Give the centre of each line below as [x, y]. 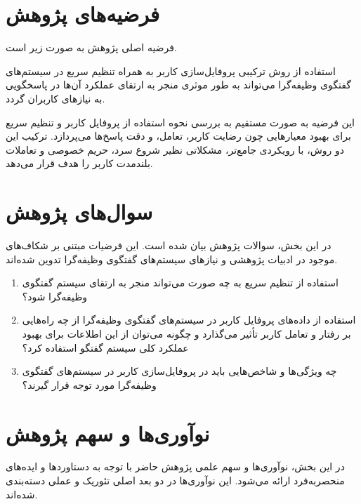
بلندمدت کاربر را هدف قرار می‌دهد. [79, 163]
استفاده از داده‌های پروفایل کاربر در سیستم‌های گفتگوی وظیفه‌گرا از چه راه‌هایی [189, 320]
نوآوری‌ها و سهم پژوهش [108, 433]
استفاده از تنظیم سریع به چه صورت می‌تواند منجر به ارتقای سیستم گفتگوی [180, 283]
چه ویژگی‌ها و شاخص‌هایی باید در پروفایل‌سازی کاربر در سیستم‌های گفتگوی [179, 371]
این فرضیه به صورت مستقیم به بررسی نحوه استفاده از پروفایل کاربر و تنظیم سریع [180, 122]
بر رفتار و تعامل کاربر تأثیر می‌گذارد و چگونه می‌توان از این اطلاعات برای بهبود [186, 333]
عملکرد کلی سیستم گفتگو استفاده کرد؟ [105, 347]
